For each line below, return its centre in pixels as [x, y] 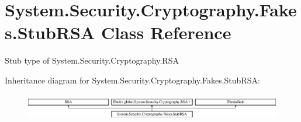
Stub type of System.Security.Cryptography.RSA [92, 60]
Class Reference [166, 32]
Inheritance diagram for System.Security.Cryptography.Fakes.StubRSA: [132, 80]
